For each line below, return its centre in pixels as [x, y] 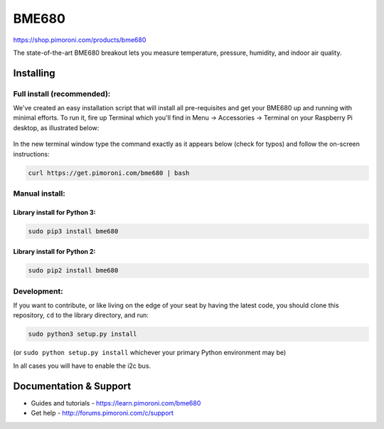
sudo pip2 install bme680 [73, 271]
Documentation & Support [72, 386]
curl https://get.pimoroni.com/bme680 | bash [109, 173]
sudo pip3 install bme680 [73, 231]
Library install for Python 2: [54, 252]
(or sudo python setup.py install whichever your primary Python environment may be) [150, 353]
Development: [38, 291]
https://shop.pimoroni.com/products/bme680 [80, 40]
